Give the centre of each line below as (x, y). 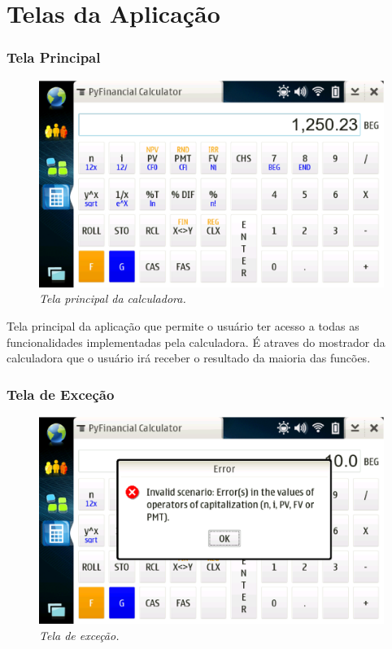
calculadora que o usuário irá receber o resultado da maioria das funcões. (189, 358)
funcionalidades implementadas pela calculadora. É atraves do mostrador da (196, 342)
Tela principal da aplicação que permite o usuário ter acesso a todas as (183, 326)
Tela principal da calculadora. (113, 298)
